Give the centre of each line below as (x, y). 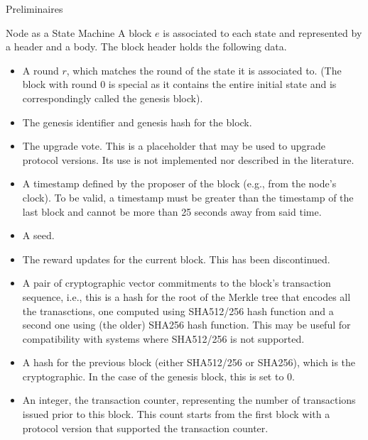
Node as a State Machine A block (79, 32)
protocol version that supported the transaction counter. (145, 428)
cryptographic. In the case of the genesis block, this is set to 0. (158, 376)
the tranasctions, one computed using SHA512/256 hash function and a (178, 310)
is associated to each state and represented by (263, 32)
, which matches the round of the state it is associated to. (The (204, 70)
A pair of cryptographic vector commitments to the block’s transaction (177, 283)
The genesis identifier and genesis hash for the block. (137, 122)
